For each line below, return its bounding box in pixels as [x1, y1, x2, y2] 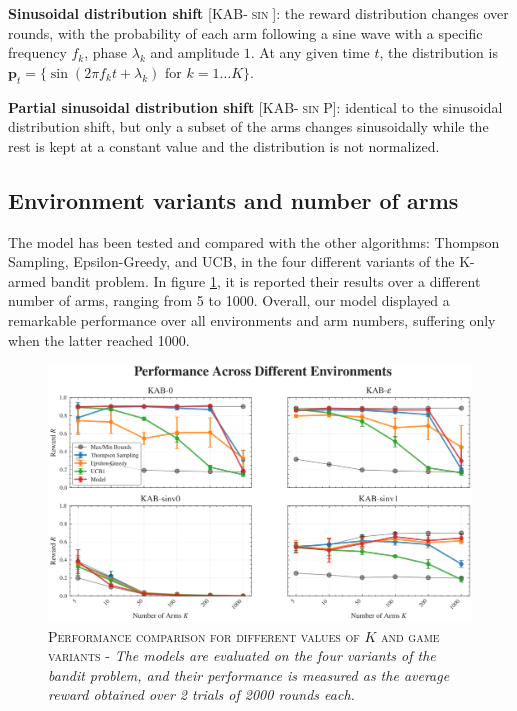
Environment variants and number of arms [8, 184, 459, 215]
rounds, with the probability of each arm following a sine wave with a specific [8, 22, 483, 43]
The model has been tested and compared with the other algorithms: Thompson [8, 231, 500, 252]
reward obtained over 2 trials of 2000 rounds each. [48, 684, 355, 705]
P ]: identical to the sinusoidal [323, 96, 503, 117]
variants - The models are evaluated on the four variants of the [48, 645, 436, 666]
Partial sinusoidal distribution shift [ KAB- [8, 96, 299, 117]
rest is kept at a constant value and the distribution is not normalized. [8, 135, 440, 156]
